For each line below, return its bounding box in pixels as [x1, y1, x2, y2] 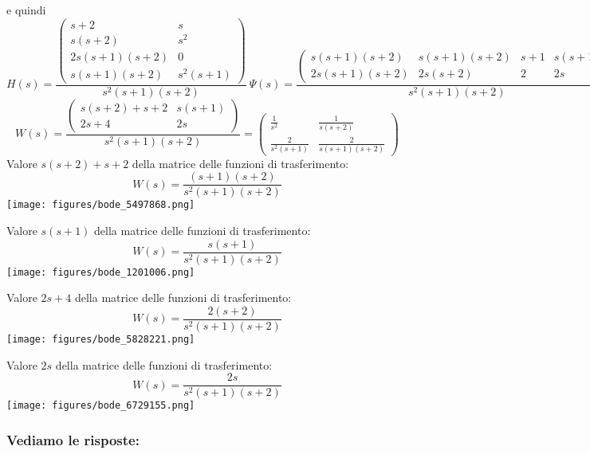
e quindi [6, 2, 46, 18]
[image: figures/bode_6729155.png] [6, 400, 195, 412]
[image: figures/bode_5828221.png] [6, 334, 195, 346]
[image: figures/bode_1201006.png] [6, 266, 195, 278]
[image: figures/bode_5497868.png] [6, 199, 195, 211]
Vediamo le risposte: [6, 429, 140, 449]
